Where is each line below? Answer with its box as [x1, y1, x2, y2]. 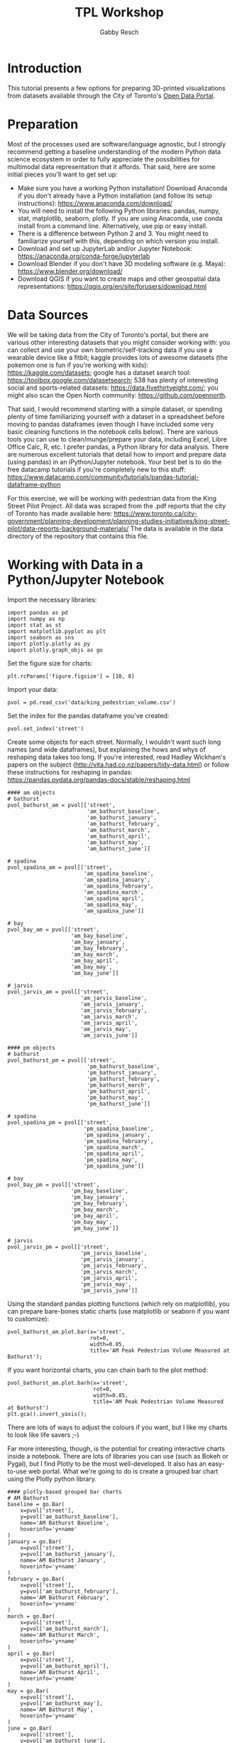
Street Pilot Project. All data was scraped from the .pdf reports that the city [7, 501, 226, 510]
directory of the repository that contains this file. [7, 531, 149, 540]
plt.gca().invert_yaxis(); [7, 1410, 87, 1417]
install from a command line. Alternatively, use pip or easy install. [17, 221, 208, 230]
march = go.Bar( [7, 1612, 55, 1620]
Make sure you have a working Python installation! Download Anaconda [17, 183, 228, 192]
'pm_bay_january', [70, 1193, 126, 1200]
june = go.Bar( [7, 1725, 53, 1732]
